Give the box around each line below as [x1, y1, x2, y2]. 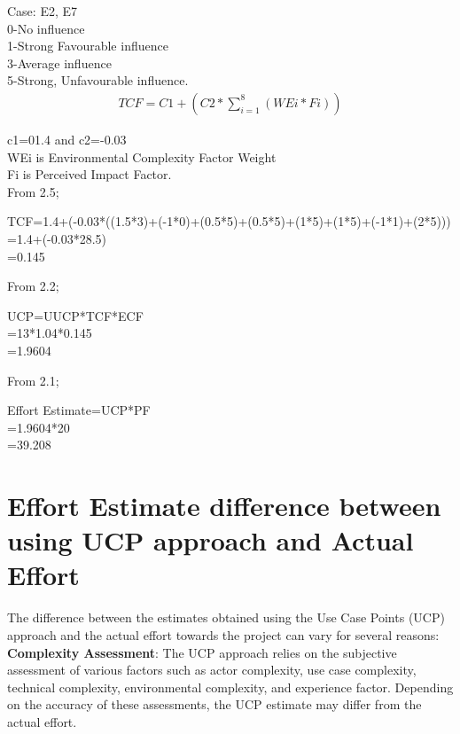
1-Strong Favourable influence [7, 36, 168, 55]
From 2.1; [7, 371, 59, 389]
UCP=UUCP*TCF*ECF [7, 306, 144, 324]
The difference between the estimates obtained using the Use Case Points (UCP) [7, 608, 445, 627]
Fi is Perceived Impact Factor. [7, 165, 172, 183]
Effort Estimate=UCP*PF [7, 401, 151, 419]
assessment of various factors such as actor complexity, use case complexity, [7, 660, 417, 679]
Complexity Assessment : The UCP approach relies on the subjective [7, 643, 397, 661]
